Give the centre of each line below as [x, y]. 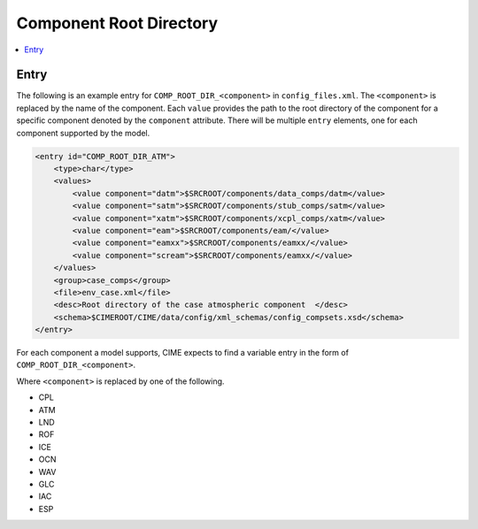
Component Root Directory [117, 23]
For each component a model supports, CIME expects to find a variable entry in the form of [183, 353]
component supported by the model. [83, 133]
